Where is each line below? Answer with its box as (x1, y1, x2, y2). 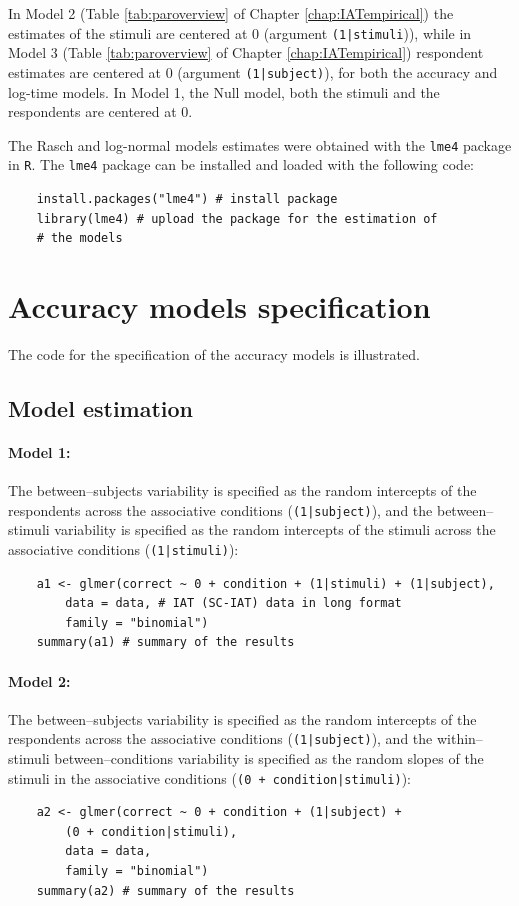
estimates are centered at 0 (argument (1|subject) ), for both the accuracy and (8, 61, 498, 82)
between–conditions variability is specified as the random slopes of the (54, 748, 484, 768)
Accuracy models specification (8, 285, 431, 326)
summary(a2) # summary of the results (36, 883, 295, 898)
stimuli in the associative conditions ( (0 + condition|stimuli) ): (8, 767, 411, 788)
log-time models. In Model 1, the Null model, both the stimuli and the (8, 81, 440, 102)
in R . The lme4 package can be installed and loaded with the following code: (8, 154, 475, 175)
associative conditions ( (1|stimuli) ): (8, 538, 239, 559)
